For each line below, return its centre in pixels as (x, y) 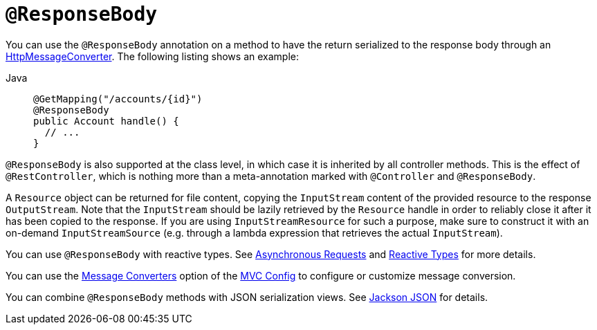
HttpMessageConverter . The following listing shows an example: (152, 56)
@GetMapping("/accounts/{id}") (118, 99)
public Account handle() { (106, 121)
